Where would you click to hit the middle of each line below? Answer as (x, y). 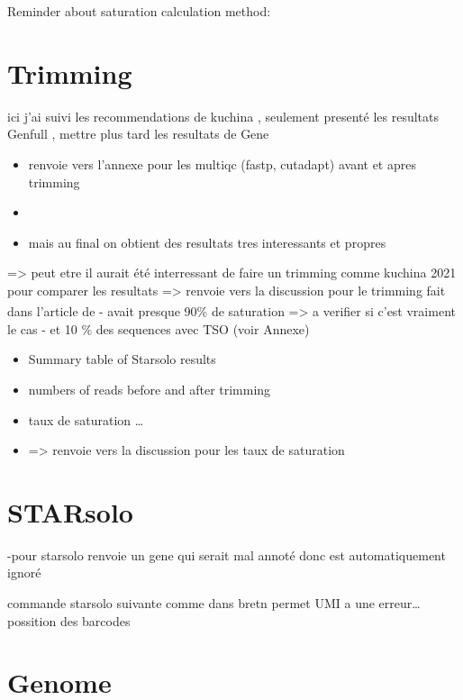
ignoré (24, 573)
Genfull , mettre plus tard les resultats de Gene (138, 134)
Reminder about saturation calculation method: (139, 11)
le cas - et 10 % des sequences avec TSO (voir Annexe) (159, 328)
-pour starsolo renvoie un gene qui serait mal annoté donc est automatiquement (227, 555)
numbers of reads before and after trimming (150, 389)
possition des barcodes (69, 620)
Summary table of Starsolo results (122, 359)
